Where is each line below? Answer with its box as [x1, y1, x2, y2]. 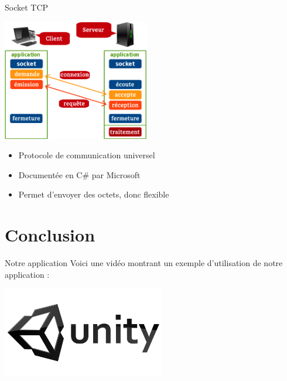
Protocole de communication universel [18, 149, 155, 161]
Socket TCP [5, 1, 49, 13]
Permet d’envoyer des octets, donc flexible [18, 188, 169, 200]
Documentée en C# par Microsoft [18, 168, 141, 181]
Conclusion [5, 223, 95, 247]
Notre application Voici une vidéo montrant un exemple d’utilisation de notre [5, 257, 283, 269]
